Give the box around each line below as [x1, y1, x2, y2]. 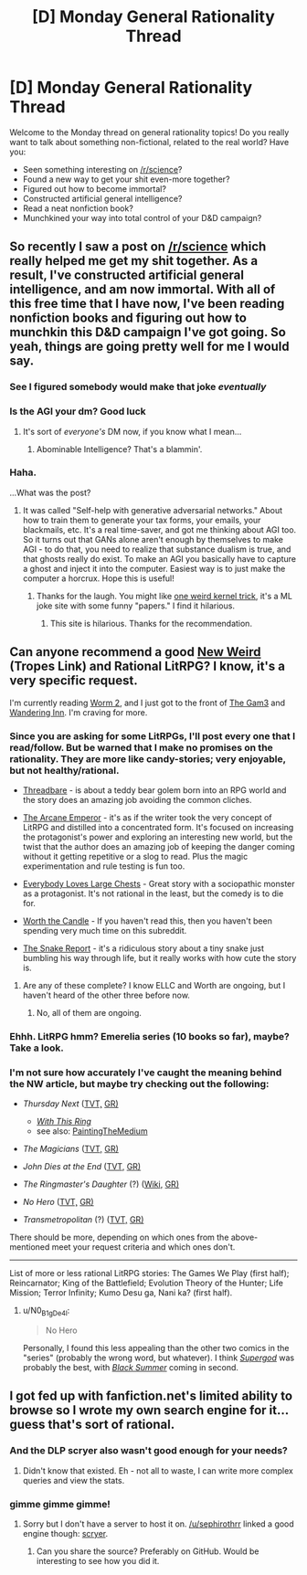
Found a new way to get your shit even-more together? [22, 174, 230, 185]
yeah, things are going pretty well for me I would [9, 339, 290, 354]
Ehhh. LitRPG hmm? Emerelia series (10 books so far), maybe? [9, 1030, 291, 1042]
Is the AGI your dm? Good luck [9, 405, 146, 418]
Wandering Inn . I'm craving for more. [9, 706, 148, 718]
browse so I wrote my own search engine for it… [9, 1402, 290, 1418]
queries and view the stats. [22, 1475, 125, 1485]
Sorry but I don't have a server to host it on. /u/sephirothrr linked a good [22, 1518, 294, 1529]
